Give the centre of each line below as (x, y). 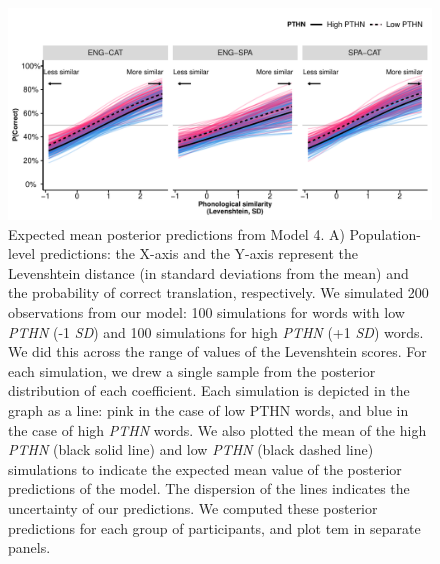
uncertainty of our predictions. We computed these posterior (193, 507)
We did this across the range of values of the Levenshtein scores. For (217, 351)
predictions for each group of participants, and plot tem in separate (214, 527)
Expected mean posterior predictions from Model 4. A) (176, 233)
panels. (29, 547)
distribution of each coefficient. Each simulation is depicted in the (209, 390)
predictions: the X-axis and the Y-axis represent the (199, 253)
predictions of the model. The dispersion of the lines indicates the (209, 488)
